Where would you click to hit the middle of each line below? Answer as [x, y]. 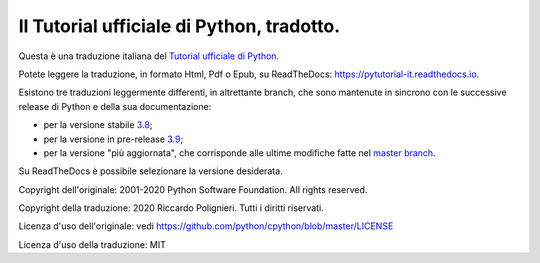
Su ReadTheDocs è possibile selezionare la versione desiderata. [151, 171]
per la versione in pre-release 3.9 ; [113, 139]
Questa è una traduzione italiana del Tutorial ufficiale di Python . [149, 56]
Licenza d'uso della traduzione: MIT [92, 244]
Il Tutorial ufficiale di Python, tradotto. [179, 26]
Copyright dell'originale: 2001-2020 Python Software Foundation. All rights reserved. [193, 189]
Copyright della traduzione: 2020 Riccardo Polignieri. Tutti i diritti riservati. [171, 208]
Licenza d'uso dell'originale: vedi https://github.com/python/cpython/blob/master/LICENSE [206, 226]
